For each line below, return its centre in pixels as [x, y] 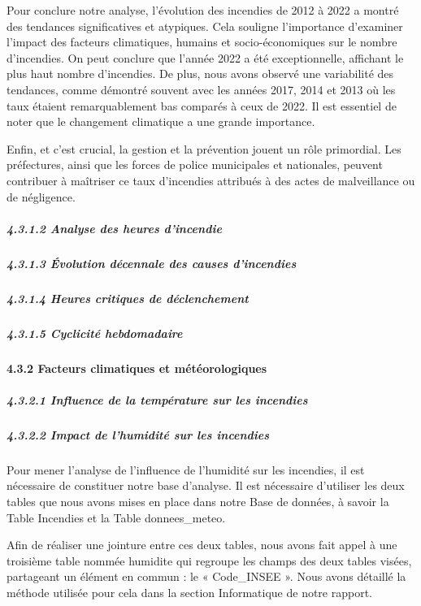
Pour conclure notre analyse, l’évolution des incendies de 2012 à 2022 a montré [203, 10]
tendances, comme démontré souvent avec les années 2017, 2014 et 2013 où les [201, 89]
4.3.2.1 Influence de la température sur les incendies [157, 399]
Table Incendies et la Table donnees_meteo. [116, 517]
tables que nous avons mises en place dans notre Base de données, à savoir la [198, 501]
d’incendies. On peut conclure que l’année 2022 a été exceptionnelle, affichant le [205, 57]
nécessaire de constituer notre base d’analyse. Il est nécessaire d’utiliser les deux [206, 485]
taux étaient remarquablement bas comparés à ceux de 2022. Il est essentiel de [202, 105]
